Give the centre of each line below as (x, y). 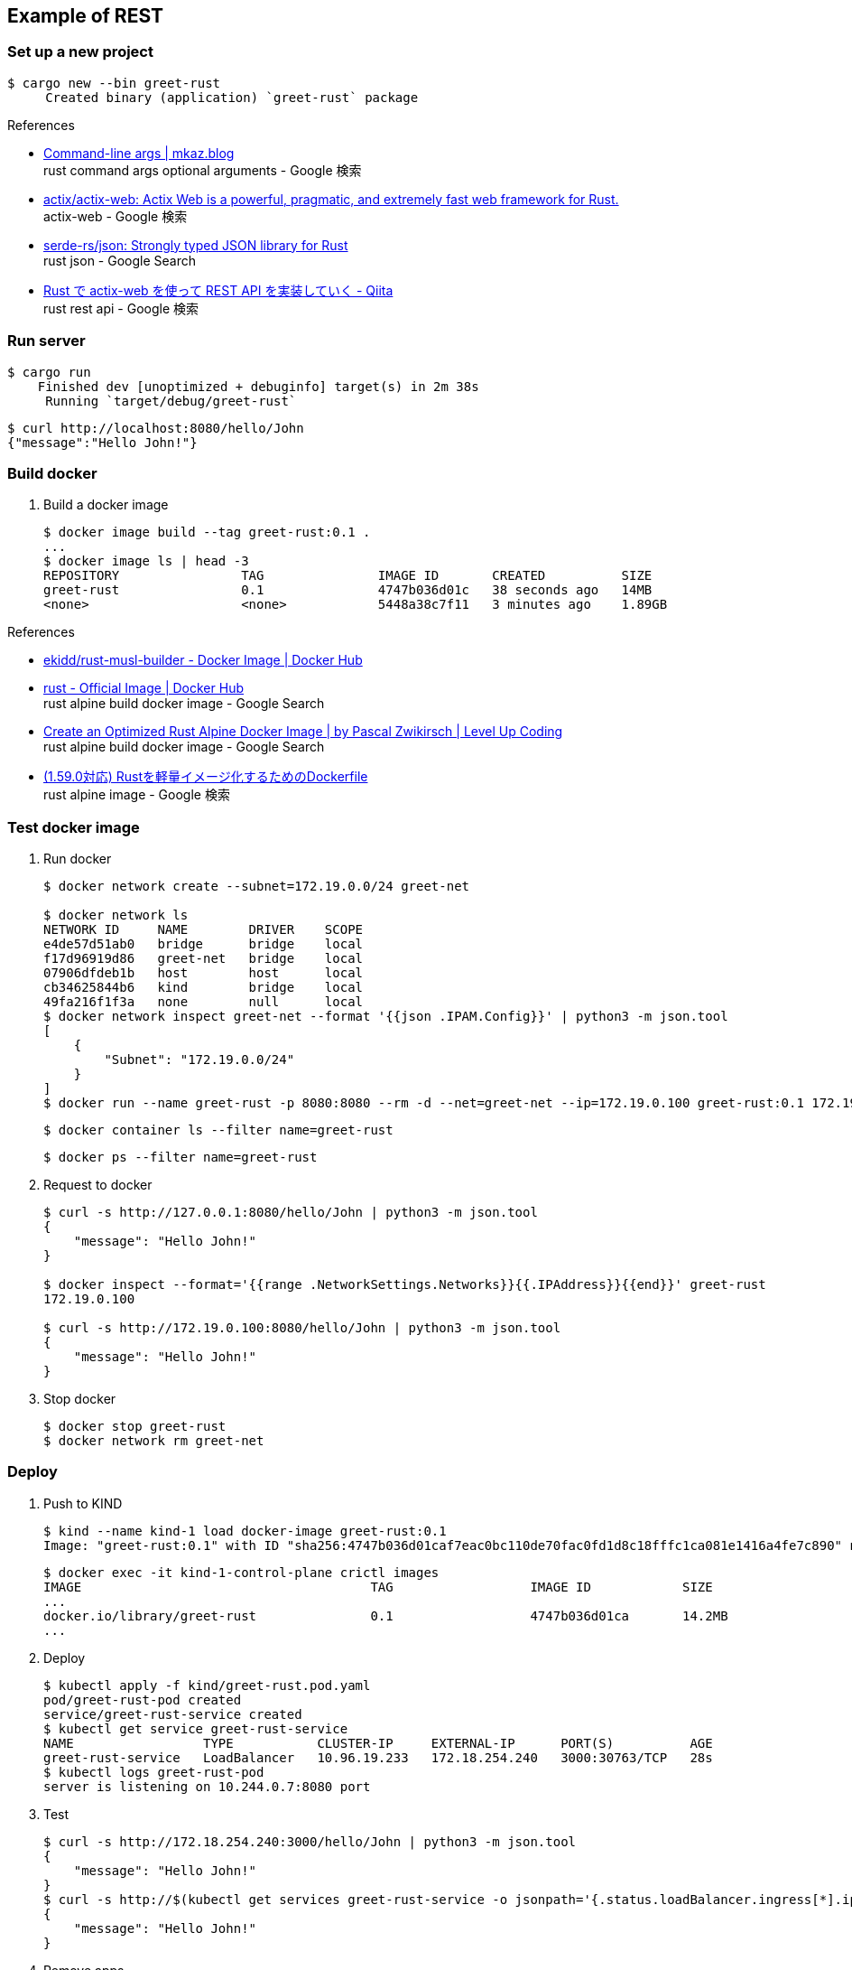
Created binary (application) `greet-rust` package (232, 97)
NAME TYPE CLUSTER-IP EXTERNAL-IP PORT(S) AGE (378, 1743)
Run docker (78, 859)
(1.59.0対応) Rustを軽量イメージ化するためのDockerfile (206, 777)
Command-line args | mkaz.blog (139, 153)
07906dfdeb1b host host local (204, 973)
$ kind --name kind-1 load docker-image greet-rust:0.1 (245, 1531)
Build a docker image (106, 505)
